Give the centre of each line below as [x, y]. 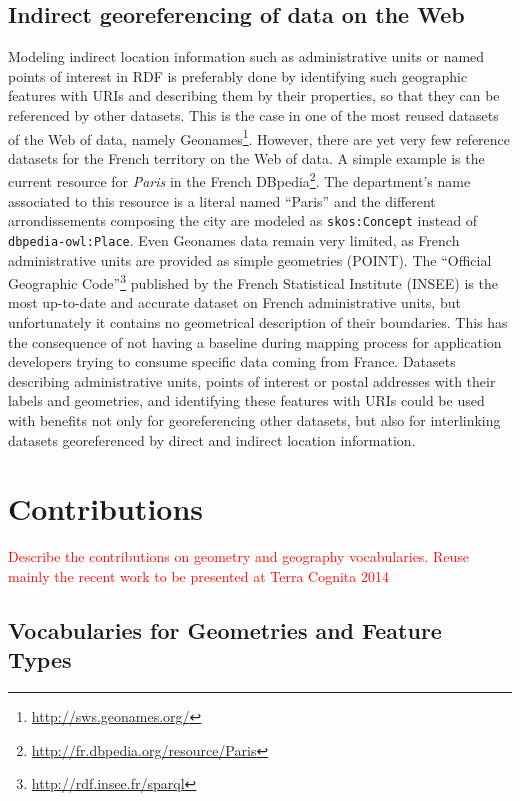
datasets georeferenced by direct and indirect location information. [212, 439]
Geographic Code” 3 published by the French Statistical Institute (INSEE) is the [253, 281]
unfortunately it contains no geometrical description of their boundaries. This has [258, 322]
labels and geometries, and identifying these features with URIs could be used [246, 400]
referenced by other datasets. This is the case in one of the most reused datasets [253, 114]
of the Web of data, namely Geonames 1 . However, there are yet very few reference [259, 137]
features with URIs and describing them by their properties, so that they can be [254, 95]
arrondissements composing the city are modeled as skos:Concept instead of [243, 220]
